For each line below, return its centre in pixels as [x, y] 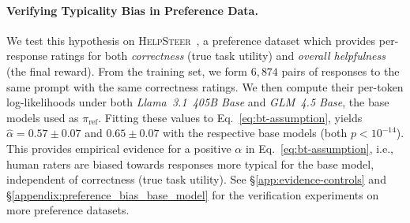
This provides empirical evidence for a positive [119, 148]
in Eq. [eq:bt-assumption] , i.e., [319, 148]
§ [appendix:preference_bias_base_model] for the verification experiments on [193, 194]
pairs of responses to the [340, 71]
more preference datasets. [68, 210]
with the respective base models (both [255, 133]
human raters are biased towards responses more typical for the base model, [190, 164]
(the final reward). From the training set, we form [127, 71]
